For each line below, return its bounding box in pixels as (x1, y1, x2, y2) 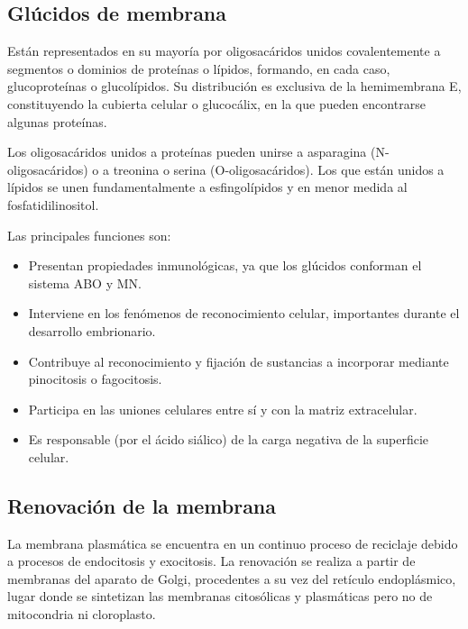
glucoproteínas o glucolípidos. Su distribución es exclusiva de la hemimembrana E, (7, 77, 462, 96)
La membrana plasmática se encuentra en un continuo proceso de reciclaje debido (7, 533, 458, 552)
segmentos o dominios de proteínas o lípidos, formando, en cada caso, (7, 59, 390, 77)
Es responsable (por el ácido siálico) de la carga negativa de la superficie (28, 430, 429, 449)
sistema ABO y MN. (28, 273, 142, 292)
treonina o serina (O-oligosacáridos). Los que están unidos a (113, 160, 445, 178)
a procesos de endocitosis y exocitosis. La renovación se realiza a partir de (7, 552, 416, 570)
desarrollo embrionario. (28, 321, 156, 340)
